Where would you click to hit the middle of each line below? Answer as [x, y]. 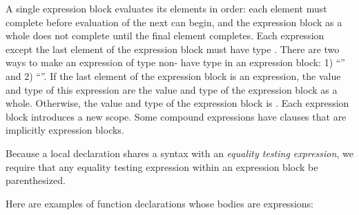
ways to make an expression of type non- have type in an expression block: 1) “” [175, 62]
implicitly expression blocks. [65, 130]
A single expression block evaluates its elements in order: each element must [166, 8]
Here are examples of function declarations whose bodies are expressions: [159, 203]
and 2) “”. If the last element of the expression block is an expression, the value [173, 75]
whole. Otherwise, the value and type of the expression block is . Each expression [177, 103]
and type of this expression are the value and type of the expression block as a [172, 89]
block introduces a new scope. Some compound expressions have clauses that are [176, 116]
